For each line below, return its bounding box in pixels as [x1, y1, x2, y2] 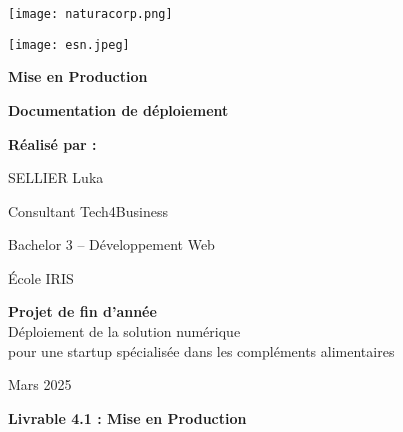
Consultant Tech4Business [8, 200, 168, 221]
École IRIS [8, 267, 74, 288]
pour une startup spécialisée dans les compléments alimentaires [8, 340, 395, 361]
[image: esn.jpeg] [8, 37, 130, 52]
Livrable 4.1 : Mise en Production [8, 407, 247, 428]
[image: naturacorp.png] [8, 7, 173, 21]
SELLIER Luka [8, 167, 104, 188]
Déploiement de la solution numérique [8, 321, 241, 342]
